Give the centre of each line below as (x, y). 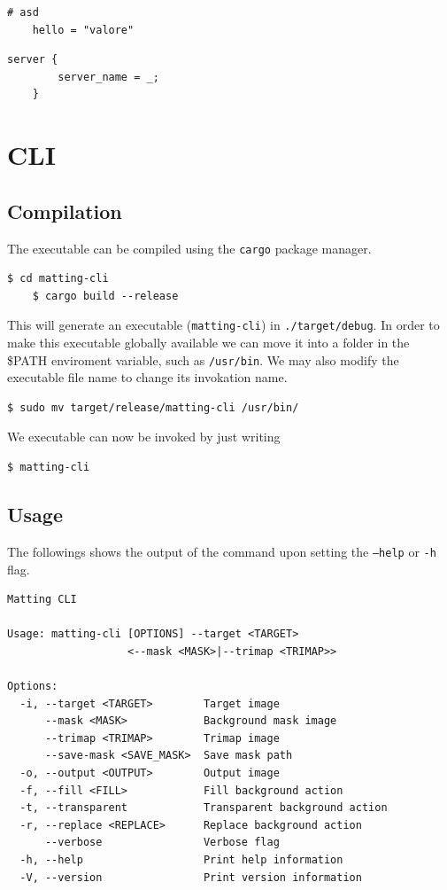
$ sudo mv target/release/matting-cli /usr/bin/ (153, 407)
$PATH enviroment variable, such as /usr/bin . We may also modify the (203, 359)
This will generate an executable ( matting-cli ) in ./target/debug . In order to (223, 325)
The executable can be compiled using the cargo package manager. (189, 248)
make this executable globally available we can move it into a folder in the (208, 343)
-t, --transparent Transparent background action (204, 808)
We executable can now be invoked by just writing (144, 437)
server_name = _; (108, 77)
